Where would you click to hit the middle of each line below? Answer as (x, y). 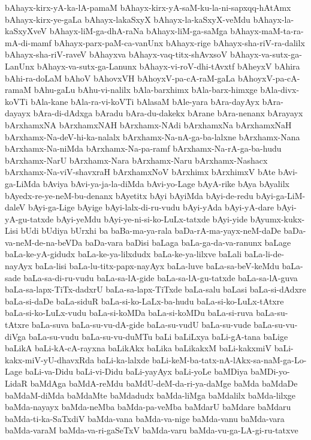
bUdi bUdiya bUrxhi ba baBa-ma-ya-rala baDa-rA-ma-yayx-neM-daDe (151, 230)
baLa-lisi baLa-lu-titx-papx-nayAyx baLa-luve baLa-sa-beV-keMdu (157, 266)
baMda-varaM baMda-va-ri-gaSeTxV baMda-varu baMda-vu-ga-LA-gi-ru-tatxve (152, 430)
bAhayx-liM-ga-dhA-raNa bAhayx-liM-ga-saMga (138, 31)
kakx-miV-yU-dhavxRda (50, 359)
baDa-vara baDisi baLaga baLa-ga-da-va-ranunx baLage (188, 242)
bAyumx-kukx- (277, 219)
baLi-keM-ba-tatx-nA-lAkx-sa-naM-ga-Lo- (229, 359)
